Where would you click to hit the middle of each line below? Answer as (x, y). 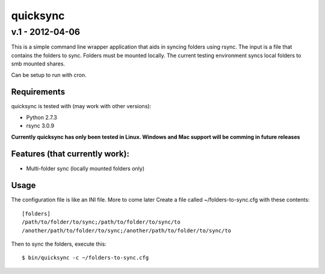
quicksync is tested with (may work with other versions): (81, 106)
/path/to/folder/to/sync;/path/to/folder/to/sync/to (101, 222)
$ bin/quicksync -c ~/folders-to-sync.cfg (85, 258)
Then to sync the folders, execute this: (59, 244)
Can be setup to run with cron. (49, 75)
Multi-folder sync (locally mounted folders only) (85, 168)
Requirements (38, 92)
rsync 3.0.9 (40, 126)
